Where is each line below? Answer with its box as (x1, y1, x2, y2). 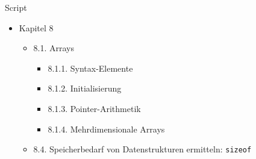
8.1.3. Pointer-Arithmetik (48, 102, 141, 114)
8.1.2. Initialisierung (48, 82, 122, 95)
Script (5, 1, 27, 13)
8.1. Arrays (33, 42, 75, 54)
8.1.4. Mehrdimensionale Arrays (48, 122, 165, 135)
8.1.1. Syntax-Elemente (48, 61, 133, 74)
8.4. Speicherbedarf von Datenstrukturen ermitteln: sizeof (33, 143, 252, 155)
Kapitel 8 (19, 21, 54, 34)
